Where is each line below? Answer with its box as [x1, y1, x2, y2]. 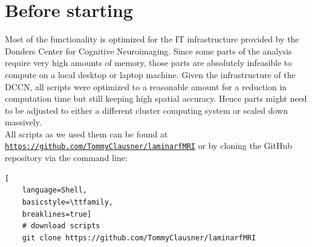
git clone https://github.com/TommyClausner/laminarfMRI [22, 233, 256, 242]
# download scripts [22, 222, 100, 231]
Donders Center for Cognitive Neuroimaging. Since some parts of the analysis [5, 44, 292, 57]
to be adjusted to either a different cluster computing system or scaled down [5, 104, 288, 116]
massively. [5, 116, 42, 128]
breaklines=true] [22, 209, 92, 219]
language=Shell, [22, 186, 88, 195]
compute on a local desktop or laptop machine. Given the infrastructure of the [5, 68, 296, 81]
